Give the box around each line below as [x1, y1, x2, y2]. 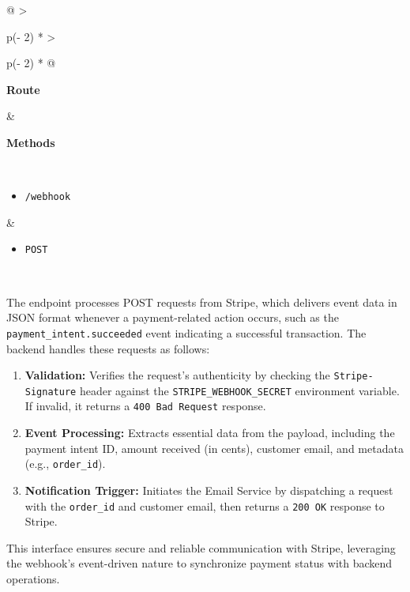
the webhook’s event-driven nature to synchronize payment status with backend [6, 555, 393, 571]
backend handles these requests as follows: [6, 340, 210, 356]
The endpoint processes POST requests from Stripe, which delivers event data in [6, 293, 397, 310]
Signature [24, 386, 77, 398]
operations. [6, 570, 60, 586]
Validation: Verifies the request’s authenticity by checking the [24, 367, 330, 383]
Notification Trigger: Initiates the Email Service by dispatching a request [24, 481, 393, 498]
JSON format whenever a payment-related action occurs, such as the [6, 309, 339, 326]
